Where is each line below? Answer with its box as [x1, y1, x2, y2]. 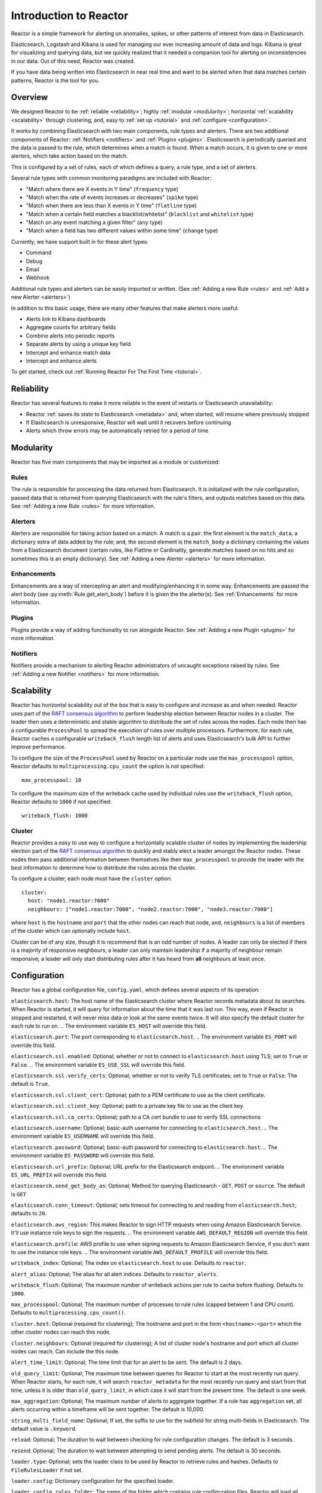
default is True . [11, 1080, 50, 1088]
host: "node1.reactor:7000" [27, 898, 110, 904]
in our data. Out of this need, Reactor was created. [11, 57, 135, 64]
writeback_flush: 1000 [21, 812, 88, 819]
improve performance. [11, 744, 66, 751]
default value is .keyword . [11, 1425, 77, 1433]
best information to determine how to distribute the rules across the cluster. [11, 864, 197, 871]
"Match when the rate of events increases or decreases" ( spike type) [26, 193, 199, 201]
